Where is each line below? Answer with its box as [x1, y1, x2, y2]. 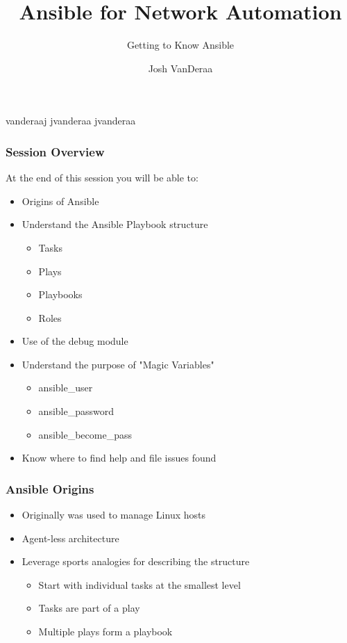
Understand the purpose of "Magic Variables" [22, 357, 214, 371]
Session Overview [6, 143, 105, 160]
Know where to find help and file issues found [22, 450, 217, 465]
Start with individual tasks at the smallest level [38, 577, 241, 592]
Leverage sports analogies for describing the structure [22, 554, 250, 569]
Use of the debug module [22, 334, 128, 348]
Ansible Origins [6, 480, 94, 497]
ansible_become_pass [38, 427, 132, 441]
